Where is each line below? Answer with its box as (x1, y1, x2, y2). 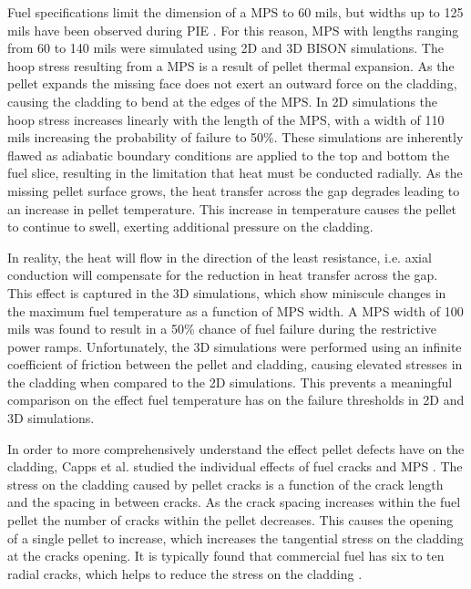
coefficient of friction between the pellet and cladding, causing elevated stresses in (7, 355, 463, 374)
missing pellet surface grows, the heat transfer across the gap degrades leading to (7, 181, 460, 200)
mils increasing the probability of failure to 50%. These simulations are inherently (7, 128, 464, 147)
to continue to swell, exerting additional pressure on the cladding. (7, 217, 374, 236)
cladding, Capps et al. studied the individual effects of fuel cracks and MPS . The (7, 457, 463, 476)
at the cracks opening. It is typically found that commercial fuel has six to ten (7, 546, 445, 565)
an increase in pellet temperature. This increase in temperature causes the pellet (7, 199, 456, 218)
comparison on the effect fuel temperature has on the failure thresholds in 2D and (7, 390, 465, 409)
